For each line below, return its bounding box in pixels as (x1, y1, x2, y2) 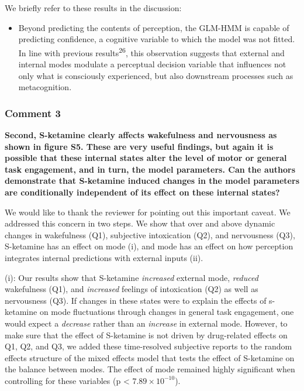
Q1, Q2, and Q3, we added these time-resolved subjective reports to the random (5, 340, 292, 352)
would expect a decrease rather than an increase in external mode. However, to (5, 317, 288, 329)
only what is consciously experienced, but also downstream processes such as (18, 69, 293, 81)
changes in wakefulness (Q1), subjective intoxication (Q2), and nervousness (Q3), (5, 228, 295, 241)
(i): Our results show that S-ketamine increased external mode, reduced (5, 271, 258, 283)
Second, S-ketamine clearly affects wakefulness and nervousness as (5, 129, 277, 141)
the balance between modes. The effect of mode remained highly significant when (5, 363, 295, 375)
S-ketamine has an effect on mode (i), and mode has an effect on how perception (5, 240, 293, 252)
